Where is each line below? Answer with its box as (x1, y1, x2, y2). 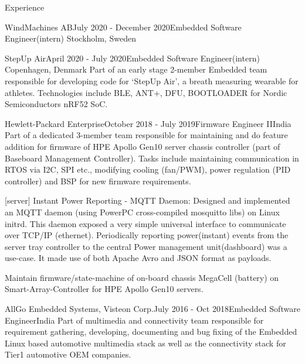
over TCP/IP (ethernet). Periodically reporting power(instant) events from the (5, 229, 289, 241)
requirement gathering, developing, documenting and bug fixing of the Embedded (5, 325, 297, 338)
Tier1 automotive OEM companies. (5, 348, 131, 360)
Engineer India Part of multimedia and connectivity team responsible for (5, 314, 264, 326)
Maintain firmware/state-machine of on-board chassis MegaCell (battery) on (5, 271, 279, 283)
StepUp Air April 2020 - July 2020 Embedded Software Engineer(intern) (5, 51, 260, 64)
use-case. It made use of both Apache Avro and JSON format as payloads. (5, 252, 272, 264)
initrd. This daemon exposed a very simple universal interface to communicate (5, 217, 286, 229)
